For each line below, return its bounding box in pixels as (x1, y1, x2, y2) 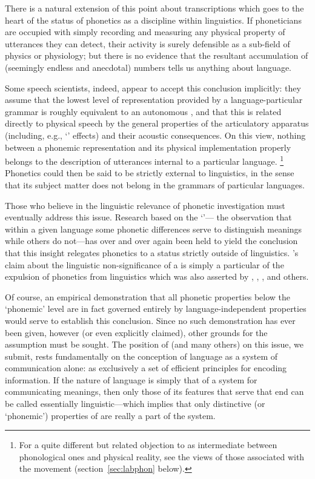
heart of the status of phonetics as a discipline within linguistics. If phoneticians (5, 13, 302, 26)
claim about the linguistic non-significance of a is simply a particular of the (5, 258, 284, 271)
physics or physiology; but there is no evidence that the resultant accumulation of (5, 49, 308, 62)
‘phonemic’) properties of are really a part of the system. (5, 409, 216, 421)
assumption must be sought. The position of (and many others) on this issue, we (5, 338, 304, 351)
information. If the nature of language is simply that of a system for (5, 373, 257, 386)
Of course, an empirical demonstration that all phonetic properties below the (5, 290, 291, 303)
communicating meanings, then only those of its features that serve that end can (5, 385, 304, 398)
